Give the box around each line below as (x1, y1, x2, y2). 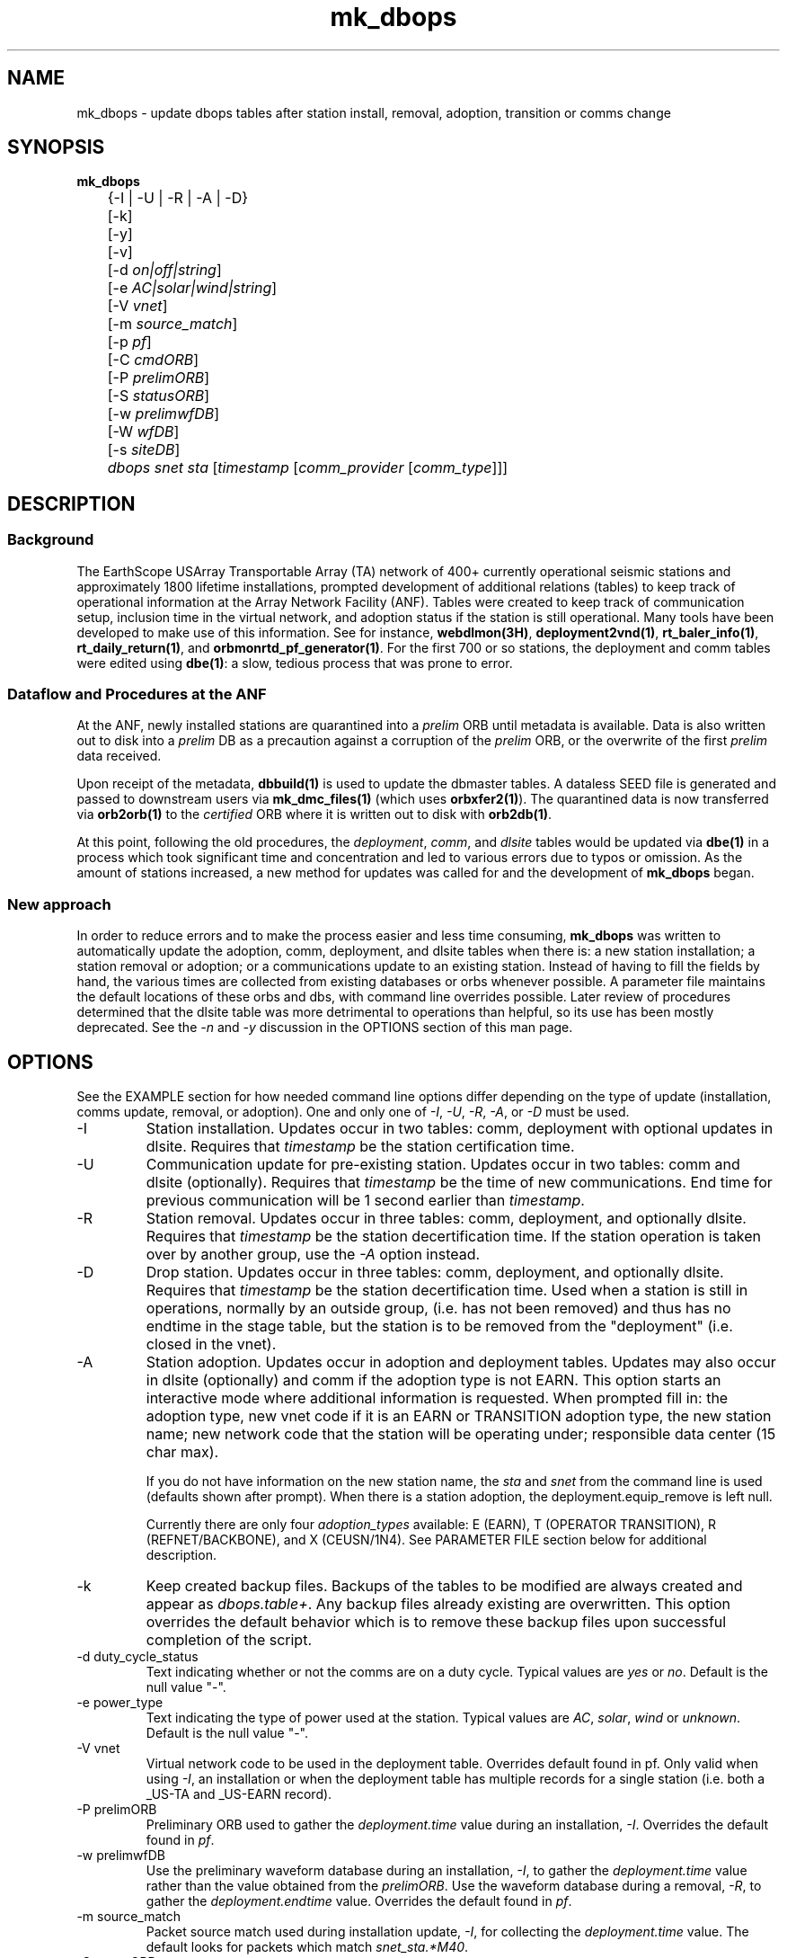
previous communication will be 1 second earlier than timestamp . (146, 1191, 585, 1209)
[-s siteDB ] (107, 441, 181, 459)
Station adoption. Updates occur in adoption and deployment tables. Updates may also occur (146, 1353, 776, 1371)
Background (7, 530, 94, 549)
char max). (146, 1443, 219, 1461)
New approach (7, 894, 111, 913)
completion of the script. (146, 1631, 313, 1649)
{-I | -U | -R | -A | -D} (107, 189, 249, 208)
